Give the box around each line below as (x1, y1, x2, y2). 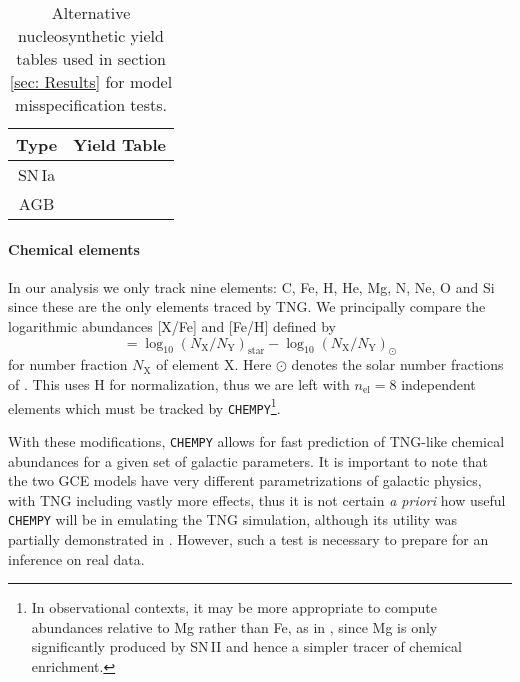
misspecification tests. (15, 93, 167, 116)
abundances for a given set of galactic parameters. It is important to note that (8, 450, 488, 471)
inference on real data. (8, 548, 145, 569)
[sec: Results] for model (9, 70, 173, 93)
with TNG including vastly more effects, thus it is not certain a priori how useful (8, 489, 506, 510)
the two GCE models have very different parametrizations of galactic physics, (8, 470, 482, 491)
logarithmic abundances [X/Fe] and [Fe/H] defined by (8, 315, 336, 336)
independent (401, 373, 476, 394)
